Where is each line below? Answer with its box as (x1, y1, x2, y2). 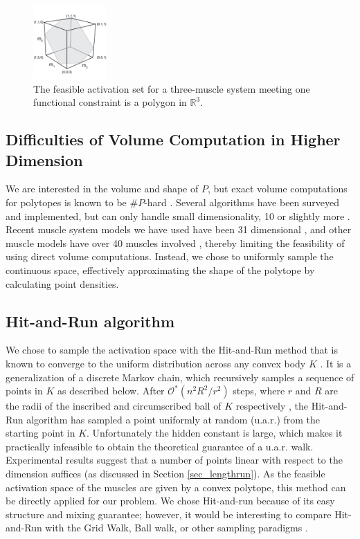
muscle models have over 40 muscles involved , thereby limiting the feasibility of (6, 235, 345, 250)
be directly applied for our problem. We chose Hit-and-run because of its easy (6, 493, 335, 508)
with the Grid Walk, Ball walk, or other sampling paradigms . (45, 520, 308, 535)
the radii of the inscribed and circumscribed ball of (6, 399, 222, 413)
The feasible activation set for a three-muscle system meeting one (33, 81, 310, 95)
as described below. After (57, 383, 165, 398)
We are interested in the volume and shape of (6, 181, 199, 196)
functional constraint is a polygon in (33, 95, 187, 109)
